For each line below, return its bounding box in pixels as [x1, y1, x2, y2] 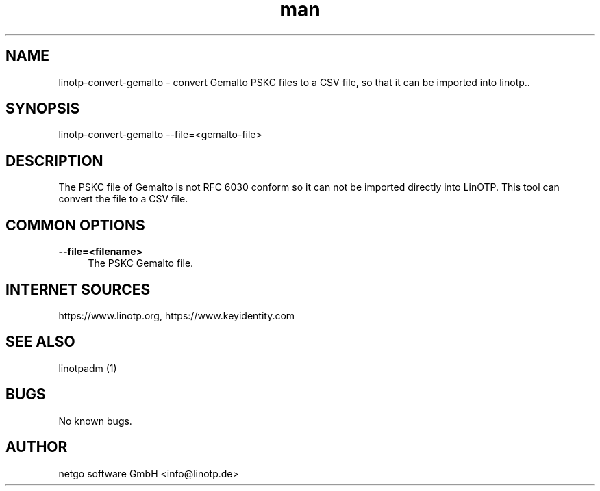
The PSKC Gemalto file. [88, 257, 194, 269]
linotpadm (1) [58, 362, 117, 374]
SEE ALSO [5, 333, 75, 351]
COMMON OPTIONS [5, 216, 145, 234]
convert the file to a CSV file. [58, 193, 188, 205]
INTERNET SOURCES [5, 280, 151, 298]
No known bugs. [58, 414, 132, 427]
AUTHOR [5, 438, 68, 456]
